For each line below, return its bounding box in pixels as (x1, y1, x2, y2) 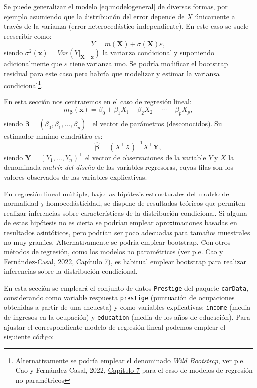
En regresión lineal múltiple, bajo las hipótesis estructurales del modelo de (4, 188, 229, 198)
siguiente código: (4, 331, 54, 341)
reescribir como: (4, 30, 52, 41)
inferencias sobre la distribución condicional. (4, 266, 138, 276)
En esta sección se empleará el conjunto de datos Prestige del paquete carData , (4, 282, 249, 292)
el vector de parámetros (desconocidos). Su (92, 118, 222, 128)
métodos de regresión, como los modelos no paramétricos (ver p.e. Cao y (4, 246, 223, 257)
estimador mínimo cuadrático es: (4, 130, 103, 141)
